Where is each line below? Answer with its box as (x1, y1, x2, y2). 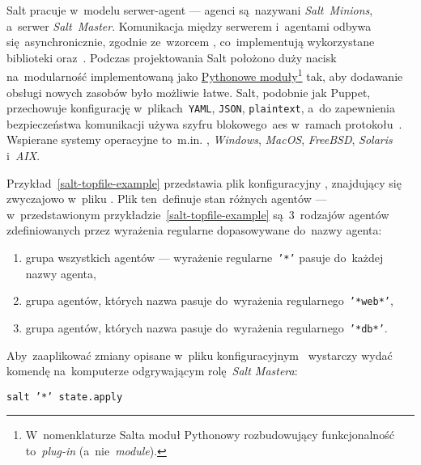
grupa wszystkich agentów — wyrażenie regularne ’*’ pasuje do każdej (25, 249, 384, 266)
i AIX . (6, 147, 40, 164)
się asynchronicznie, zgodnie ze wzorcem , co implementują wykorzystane (6, 33, 375, 50)
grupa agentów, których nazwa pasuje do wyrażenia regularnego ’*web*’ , (25, 292, 393, 309)
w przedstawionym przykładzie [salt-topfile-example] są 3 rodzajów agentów (6, 205, 389, 222)
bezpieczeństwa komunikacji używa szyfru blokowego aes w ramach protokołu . (6, 115, 402, 132)
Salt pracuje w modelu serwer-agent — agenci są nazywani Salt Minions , (6, 2, 373, 18)
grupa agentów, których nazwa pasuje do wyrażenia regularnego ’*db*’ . (25, 319, 388, 336)
